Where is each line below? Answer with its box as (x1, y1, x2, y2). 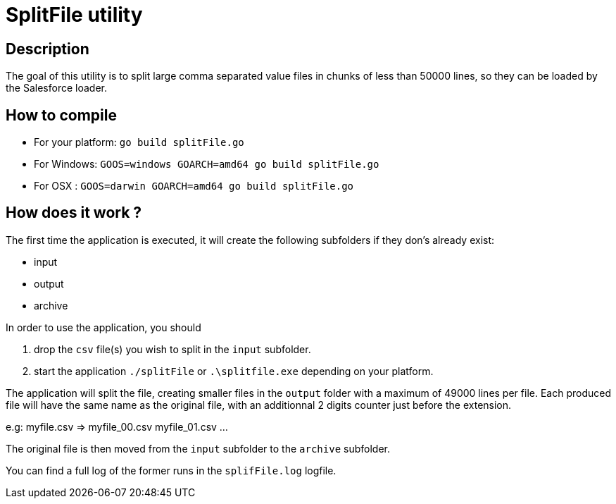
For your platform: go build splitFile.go (34, 136, 244, 149)
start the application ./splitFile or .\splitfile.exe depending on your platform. (34, 364, 434, 377)
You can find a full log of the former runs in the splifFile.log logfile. (6, 464, 337, 477)
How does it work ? (6, 204, 142, 222)
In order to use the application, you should (6, 321, 201, 333)
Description (6, 39, 89, 58)
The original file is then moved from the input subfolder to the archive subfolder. (6, 442, 390, 455)
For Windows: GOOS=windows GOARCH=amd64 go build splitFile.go (34, 158, 379, 171)
